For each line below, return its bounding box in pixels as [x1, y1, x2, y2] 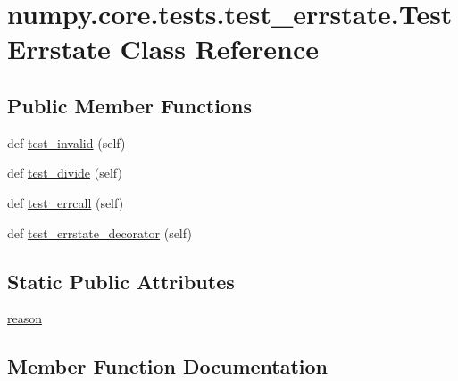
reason [7, 309, 43, 327]
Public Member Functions [7, 91, 252, 119]
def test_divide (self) [7, 163, 122, 182]
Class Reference [120, 30, 320, 67]
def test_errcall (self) [7, 193, 124, 211]
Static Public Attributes [7, 267, 235, 294]
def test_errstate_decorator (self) [7, 223, 192, 242]
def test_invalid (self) [7, 133, 126, 152]
